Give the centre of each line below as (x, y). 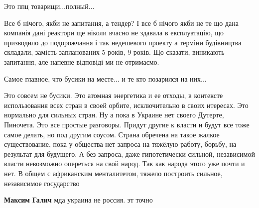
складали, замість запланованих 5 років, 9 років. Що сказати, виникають (114, 52)
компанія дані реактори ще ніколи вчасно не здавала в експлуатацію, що (114, 33)
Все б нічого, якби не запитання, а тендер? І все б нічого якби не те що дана (122, 23)
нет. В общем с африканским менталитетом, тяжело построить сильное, (113, 173)
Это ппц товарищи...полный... (49, 6)
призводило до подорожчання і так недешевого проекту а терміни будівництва (123, 42)
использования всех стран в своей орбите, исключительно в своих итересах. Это (126, 105)
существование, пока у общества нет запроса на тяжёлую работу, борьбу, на (120, 144)
